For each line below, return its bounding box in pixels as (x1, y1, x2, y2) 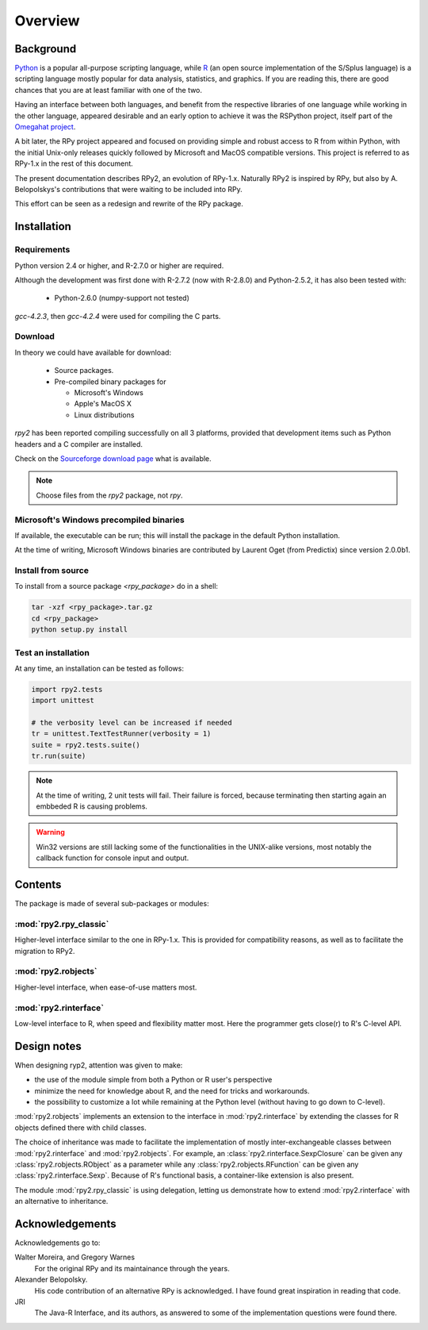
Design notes (14, 1040, 82, 1053)
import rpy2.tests (31, 685, 103, 694)
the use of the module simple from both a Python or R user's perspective (34, 1075, 273, 1085)
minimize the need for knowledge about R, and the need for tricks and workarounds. (34, 1086, 310, 1095)
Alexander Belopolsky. (14, 1274, 88, 1285)
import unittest (31, 696, 95, 705)
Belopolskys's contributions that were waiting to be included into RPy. (14, 184, 243, 194)
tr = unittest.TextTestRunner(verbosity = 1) (31, 729, 212, 738)
